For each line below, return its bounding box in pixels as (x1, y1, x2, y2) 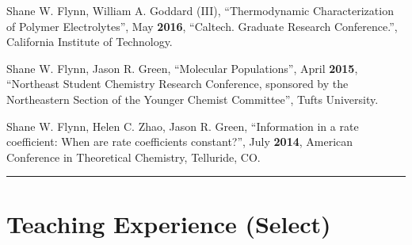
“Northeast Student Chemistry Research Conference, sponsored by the (6, 75, 349, 92)
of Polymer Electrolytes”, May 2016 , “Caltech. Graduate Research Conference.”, (6, 17, 398, 34)
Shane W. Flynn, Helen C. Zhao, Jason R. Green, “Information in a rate (6, 117, 359, 134)
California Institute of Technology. (6, 33, 173, 50)
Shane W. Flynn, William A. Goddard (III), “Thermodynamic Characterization (6, 2, 394, 18)
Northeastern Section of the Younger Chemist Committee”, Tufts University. (6, 90, 379, 107)
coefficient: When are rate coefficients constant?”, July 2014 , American (6, 133, 353, 150)
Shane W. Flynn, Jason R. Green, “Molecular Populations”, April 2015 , (6, 59, 358, 76)
